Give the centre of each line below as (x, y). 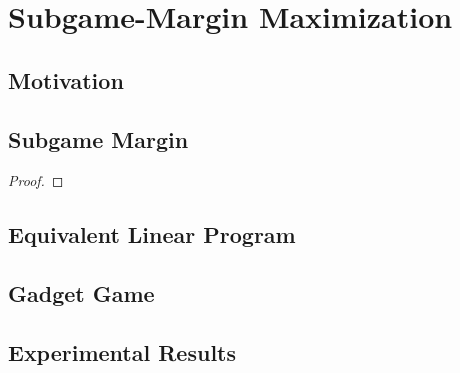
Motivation (66, 79)
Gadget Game (81, 293)
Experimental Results (122, 351)
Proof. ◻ (36, 180)
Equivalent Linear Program (152, 234)
